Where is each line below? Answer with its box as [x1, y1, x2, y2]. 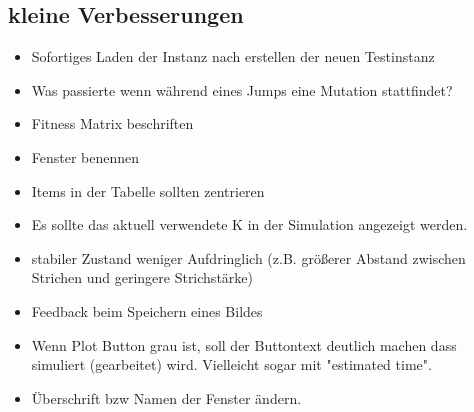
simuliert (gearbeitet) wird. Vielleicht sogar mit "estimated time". [31, 354, 432, 375]
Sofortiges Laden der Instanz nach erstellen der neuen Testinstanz [31, 46, 435, 67]
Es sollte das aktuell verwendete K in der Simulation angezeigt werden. [31, 214, 468, 235]
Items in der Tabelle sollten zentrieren [31, 180, 265, 201]
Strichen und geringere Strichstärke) [31, 267, 253, 288]
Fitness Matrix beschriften [31, 113, 194, 134]
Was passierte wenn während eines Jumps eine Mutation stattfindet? [31, 79, 453, 100]
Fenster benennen [31, 146, 140, 167]
